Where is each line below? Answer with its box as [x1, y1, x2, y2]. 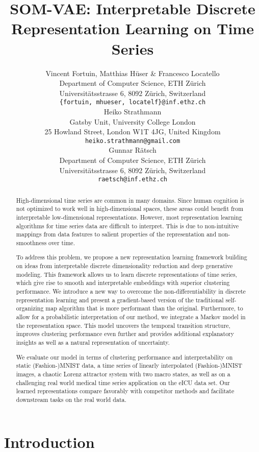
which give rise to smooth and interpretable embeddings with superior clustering [16, 278, 230, 287]
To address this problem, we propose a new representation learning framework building [16, 253, 247, 261]
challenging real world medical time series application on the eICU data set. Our [16, 378, 230, 387]
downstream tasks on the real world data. [16, 395, 126, 403]
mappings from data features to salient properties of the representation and [16, 230, 217, 239]
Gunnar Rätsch [109, 145, 157, 155]
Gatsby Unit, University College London [69, 116, 196, 127]
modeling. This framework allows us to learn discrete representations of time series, [16, 270, 237, 278]
